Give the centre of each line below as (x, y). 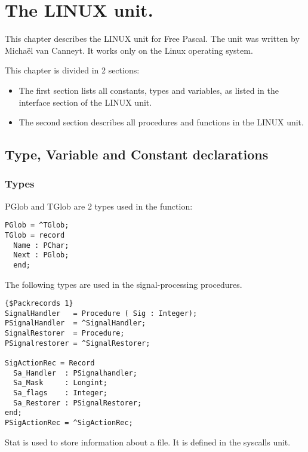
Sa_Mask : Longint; (60, 383)
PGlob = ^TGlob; (37, 225)
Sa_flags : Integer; (60, 393)
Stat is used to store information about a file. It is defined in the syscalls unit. (148, 442)
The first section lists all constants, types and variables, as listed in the (149, 90)
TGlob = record (35, 235)
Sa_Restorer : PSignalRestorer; (78, 403)
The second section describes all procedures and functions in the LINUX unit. (161, 122)
